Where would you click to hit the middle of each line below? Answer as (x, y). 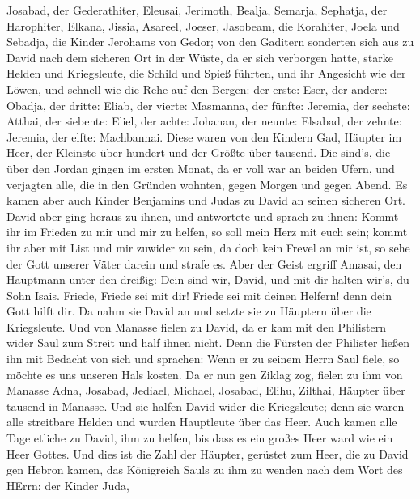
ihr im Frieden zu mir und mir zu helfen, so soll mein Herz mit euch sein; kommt (207, 232)
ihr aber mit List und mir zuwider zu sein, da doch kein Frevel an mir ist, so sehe (208, 247)
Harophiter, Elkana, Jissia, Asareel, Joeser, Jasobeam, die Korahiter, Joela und (203, 25)
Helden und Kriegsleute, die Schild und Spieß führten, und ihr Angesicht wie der (206, 73)
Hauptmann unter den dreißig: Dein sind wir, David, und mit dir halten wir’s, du (208, 279)
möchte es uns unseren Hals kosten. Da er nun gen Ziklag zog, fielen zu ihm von (205, 374)
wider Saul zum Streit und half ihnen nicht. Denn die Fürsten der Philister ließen (208, 343)
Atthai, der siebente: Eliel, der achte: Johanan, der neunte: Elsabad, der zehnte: (204, 121)
